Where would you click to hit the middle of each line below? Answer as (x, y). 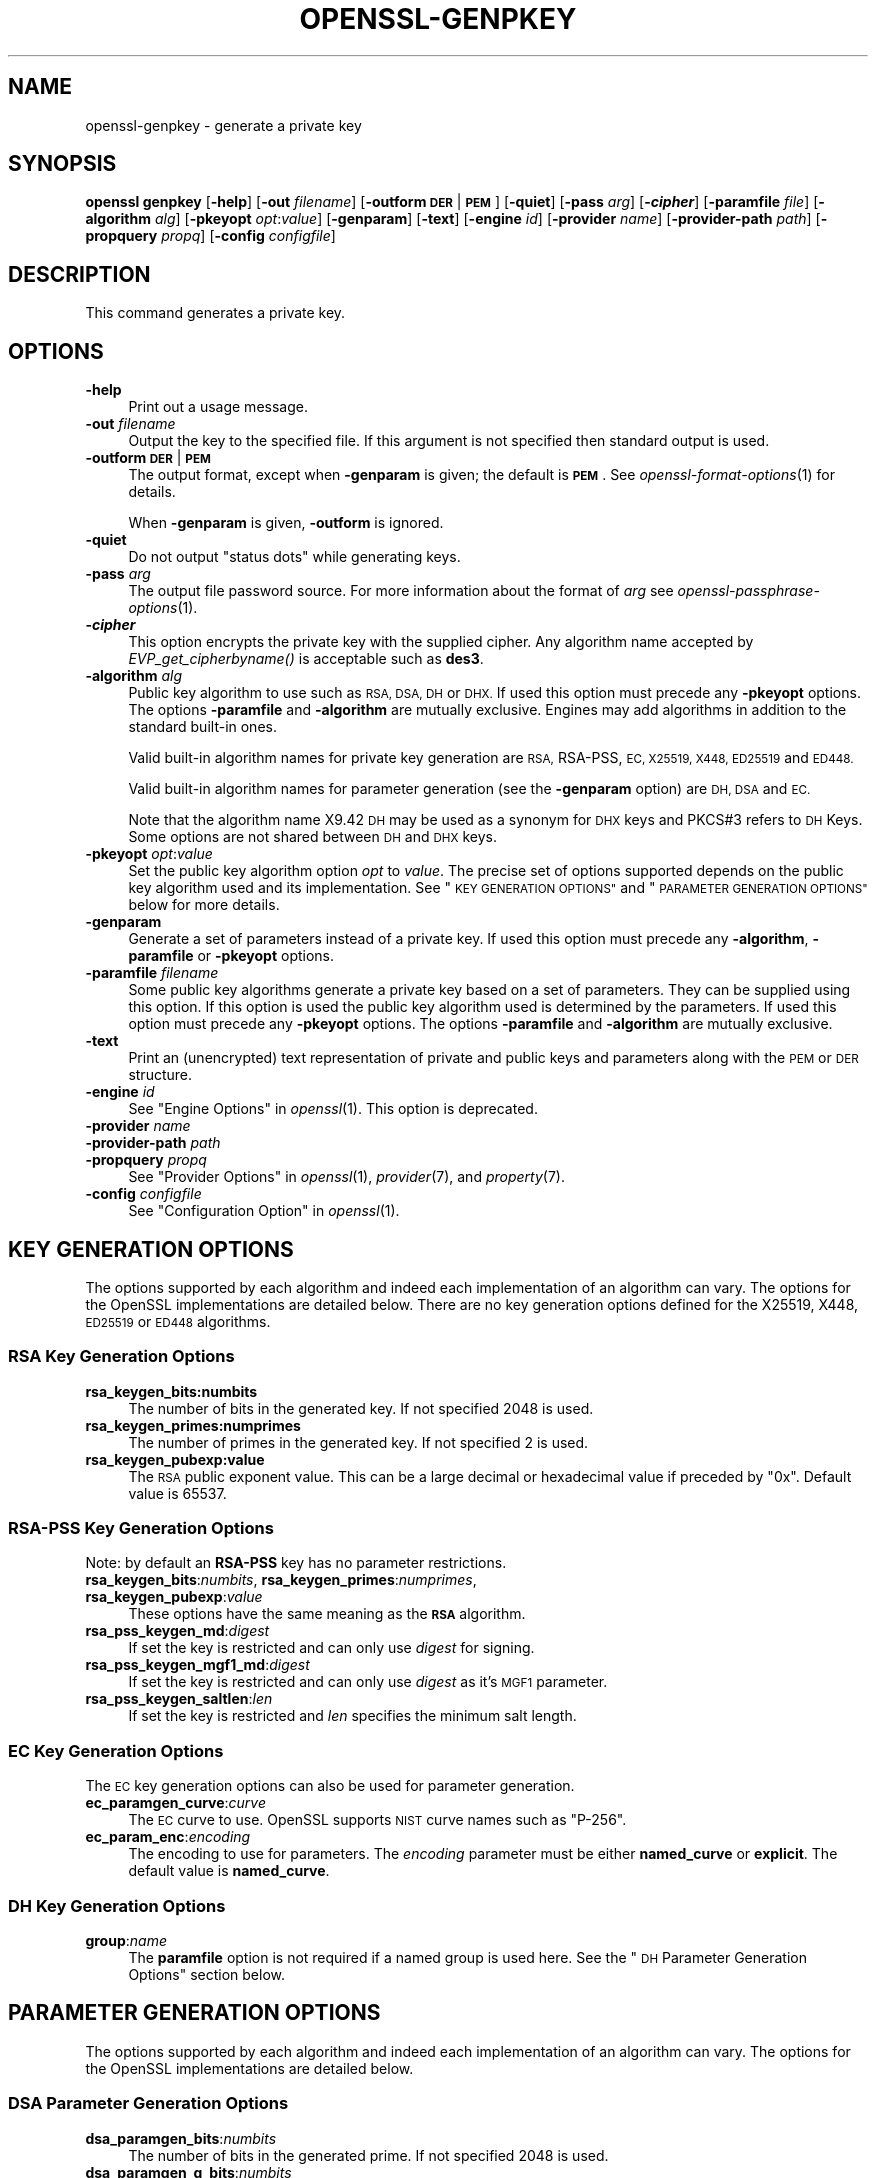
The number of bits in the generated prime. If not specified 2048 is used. (368, 2155)
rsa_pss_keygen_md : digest (177, 1631)
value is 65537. (177, 1493)
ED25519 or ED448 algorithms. (178, 1321)
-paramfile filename (152, 973)
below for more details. (204, 905)
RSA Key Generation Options (121, 1356)
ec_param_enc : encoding (168, 1837)
